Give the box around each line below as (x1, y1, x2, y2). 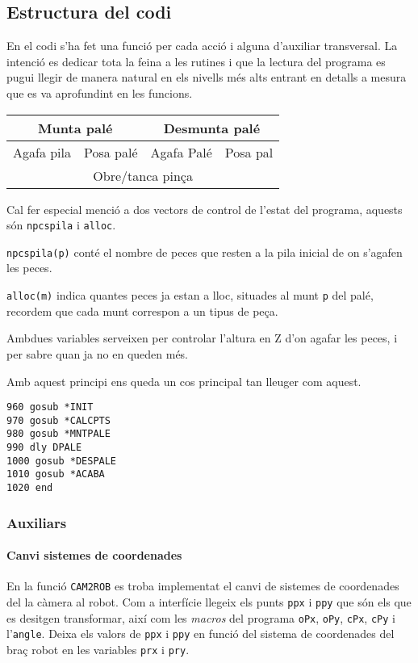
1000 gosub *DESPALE (6, 455, 117, 467)
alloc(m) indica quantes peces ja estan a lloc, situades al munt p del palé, (6, 287, 374, 304)
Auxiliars (6, 512, 67, 532)
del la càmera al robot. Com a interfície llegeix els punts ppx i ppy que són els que (6, 594, 412, 610)
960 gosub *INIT (6, 401, 94, 413)
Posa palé (84, 142, 138, 162)
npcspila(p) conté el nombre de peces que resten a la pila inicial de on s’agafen (6, 243, 403, 260)
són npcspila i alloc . (6, 216, 116, 233)
